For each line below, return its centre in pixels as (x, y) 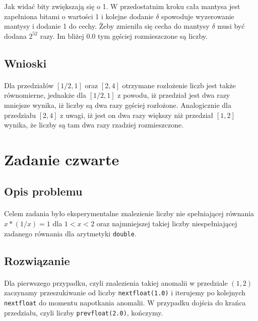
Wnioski (25, 63)
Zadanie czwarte (62, 159)
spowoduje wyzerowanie (198, 16)
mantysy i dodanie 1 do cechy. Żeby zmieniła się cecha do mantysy (107, 26)
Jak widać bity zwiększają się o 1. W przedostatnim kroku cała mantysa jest (122, 6)
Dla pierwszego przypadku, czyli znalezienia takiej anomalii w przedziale (116, 282)
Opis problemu (43, 191)
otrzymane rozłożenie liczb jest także (179, 85)
